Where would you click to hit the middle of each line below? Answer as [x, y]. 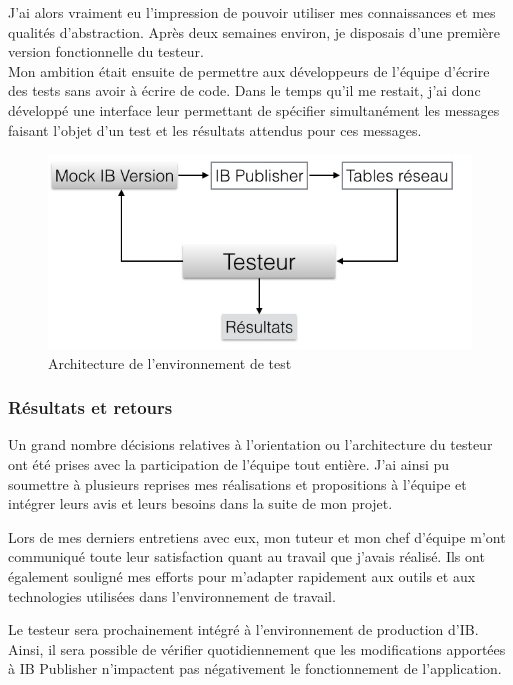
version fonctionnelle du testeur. [106, 51]
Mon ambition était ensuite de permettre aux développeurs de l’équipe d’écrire [249, 70]
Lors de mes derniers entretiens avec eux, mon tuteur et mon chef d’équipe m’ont [257, 536]
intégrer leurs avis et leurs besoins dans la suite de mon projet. [200, 503]
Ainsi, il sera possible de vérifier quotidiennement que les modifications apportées [257, 648]
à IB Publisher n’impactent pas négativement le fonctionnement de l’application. [255, 668]
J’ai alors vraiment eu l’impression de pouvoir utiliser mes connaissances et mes [252, 12]
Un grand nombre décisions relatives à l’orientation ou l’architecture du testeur [250, 444]
